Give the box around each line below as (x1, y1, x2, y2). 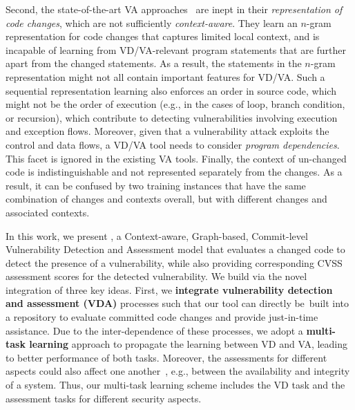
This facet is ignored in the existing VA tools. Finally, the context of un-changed (6, 151, 347, 165)
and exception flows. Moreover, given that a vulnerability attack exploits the (6, 124, 329, 138)
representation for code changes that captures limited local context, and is (6, 29, 320, 44)
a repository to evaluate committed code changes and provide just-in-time (6, 310, 318, 324)
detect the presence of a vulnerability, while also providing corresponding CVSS (6, 255, 343, 270)
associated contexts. (6, 205, 90, 219)
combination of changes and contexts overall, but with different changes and (6, 192, 327, 206)
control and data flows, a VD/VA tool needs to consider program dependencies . (6, 137, 340, 151)
